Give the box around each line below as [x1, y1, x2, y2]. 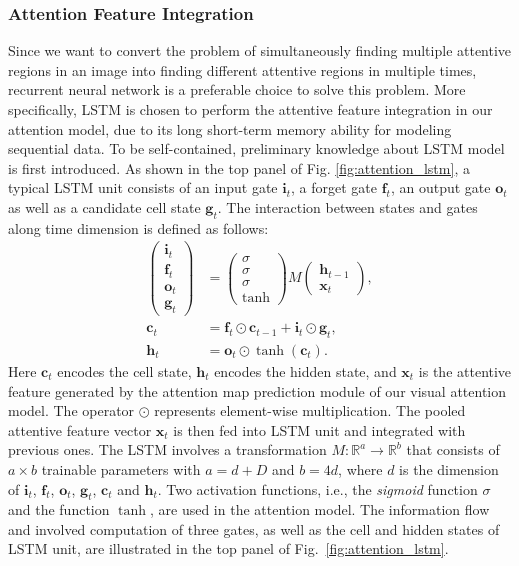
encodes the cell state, [57, 360, 192, 381]
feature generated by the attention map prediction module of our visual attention [8, 380, 507, 401]
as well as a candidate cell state [8, 196, 201, 217]
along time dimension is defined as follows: [8, 217, 269, 238]
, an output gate [390, 177, 491, 198]
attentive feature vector [8, 419, 152, 440]
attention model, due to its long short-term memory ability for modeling [8, 118, 452, 139]
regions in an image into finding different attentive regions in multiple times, [8, 59, 477, 80]
